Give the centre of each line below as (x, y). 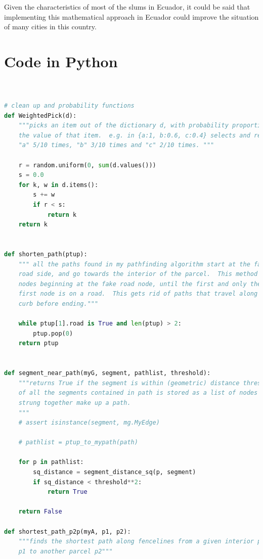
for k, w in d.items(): (58, 185)
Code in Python (61, 61)
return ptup (38, 343)
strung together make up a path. (75, 403)
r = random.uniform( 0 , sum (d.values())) (87, 165)
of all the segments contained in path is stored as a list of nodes (138, 393)
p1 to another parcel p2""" (65, 551)
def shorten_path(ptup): (46, 254)
